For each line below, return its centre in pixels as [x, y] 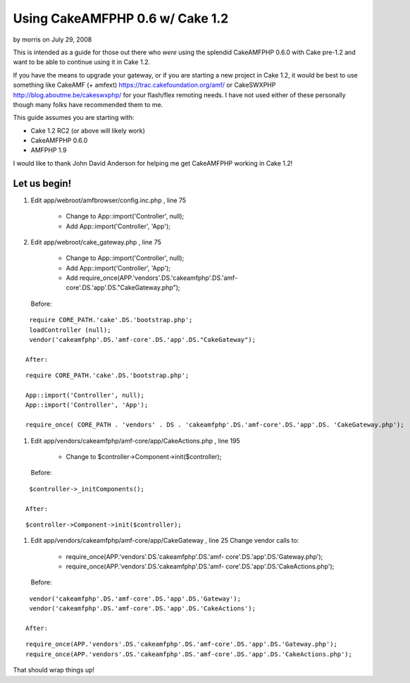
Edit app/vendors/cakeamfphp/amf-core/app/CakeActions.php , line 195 [136, 441]
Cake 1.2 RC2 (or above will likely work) [88, 130]
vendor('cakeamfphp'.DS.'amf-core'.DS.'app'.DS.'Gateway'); [135, 598]
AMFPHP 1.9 [49, 150]
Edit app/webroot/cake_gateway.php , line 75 [96, 242]
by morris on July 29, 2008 [52, 39]
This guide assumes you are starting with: [74, 118]
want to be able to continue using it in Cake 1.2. [82, 62]
